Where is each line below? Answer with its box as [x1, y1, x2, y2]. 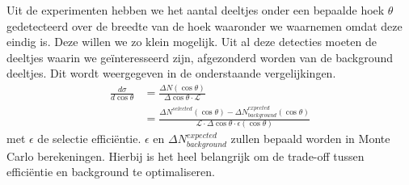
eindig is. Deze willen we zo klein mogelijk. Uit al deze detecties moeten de [6, 33, 377, 50]
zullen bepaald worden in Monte [230, 130, 390, 147]
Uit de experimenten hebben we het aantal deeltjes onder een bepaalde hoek [6, 2, 385, 18]
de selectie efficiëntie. [37, 130, 141, 147]
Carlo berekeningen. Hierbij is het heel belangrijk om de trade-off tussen [6, 147, 365, 164]
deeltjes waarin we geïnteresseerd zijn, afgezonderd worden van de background [6, 48, 393, 65]
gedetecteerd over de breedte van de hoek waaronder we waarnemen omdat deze [6, 17, 403, 34]
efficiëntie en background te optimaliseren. [6, 163, 215, 180]
